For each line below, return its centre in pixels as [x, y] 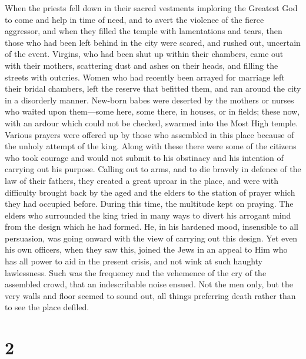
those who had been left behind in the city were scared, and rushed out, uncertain [153, 42]
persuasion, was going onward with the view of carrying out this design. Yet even [151, 238]
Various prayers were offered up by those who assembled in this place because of [149, 134]
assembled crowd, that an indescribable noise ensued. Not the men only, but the [149, 284]
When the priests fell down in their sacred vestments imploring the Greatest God [151, 8]
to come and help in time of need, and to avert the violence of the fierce [134, 19]
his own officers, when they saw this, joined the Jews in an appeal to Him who [146, 249]
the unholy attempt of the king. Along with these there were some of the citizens [151, 146]
